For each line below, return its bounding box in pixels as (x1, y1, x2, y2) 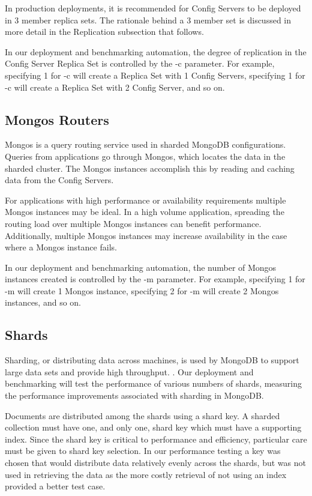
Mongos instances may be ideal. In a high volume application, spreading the (5, 205, 284, 218)
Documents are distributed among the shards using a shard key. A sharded (5, 409, 280, 422)
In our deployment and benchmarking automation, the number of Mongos (5, 261, 277, 273)
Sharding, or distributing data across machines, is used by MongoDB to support (5, 354, 299, 366)
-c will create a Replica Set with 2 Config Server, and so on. (5, 80, 225, 93)
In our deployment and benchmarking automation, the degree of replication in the (5, 45, 307, 58)
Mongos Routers (5, 110, 109, 129)
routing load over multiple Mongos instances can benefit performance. (5, 217, 262, 229)
